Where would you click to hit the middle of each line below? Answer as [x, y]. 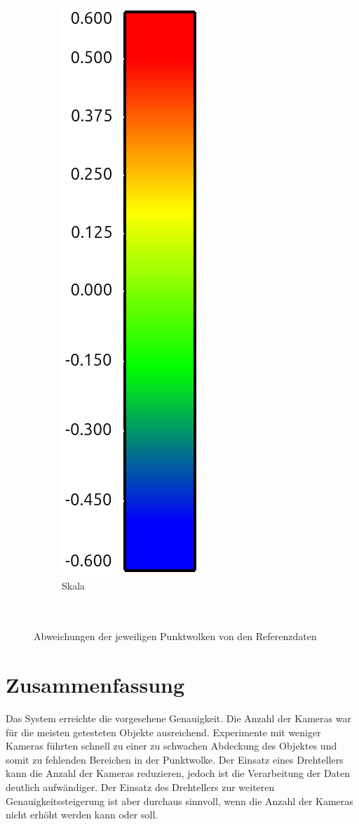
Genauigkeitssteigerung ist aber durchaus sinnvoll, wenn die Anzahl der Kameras [179, 800]
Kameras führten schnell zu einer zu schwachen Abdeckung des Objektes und [171, 746]
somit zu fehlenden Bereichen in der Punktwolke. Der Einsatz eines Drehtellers [175, 759]
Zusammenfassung [95, 685]
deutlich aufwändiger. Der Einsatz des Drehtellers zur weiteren [140, 787]
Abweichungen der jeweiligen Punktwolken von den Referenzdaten [175, 636]
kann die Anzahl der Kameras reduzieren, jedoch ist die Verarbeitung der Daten [178, 773]
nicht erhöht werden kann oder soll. [82, 815]
